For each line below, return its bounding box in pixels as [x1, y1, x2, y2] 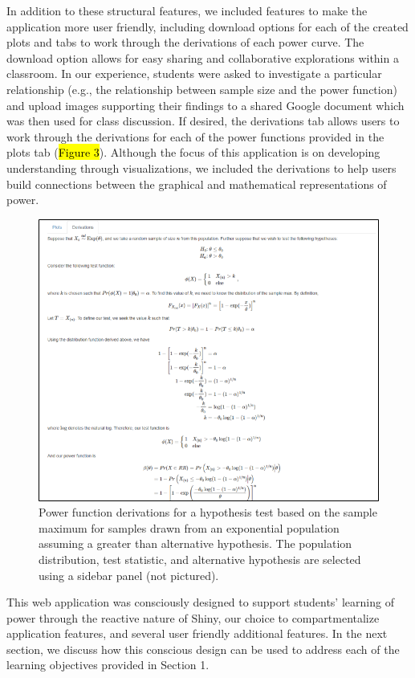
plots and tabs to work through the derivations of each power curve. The [6, 34, 364, 51]
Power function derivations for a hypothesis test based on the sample [39, 504, 377, 521]
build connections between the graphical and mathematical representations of [6, 175, 387, 192]
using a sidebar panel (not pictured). [39, 566, 219, 583]
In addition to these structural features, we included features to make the [6, 2, 368, 18]
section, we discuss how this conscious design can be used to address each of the [6, 640, 400, 657]
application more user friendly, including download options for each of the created [6, 18, 409, 35]
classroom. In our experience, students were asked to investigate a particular [6, 65, 382, 82]
